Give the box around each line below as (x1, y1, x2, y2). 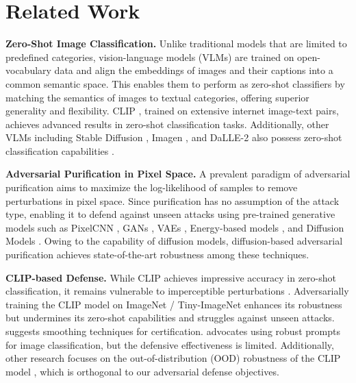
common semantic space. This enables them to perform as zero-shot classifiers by (5, 76, 345, 90)
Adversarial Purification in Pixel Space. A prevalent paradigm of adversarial (5, 166, 351, 181)
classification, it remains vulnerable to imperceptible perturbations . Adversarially (5, 284, 349, 298)
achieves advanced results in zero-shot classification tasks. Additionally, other (5, 116, 329, 131)
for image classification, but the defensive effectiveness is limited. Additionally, (5, 337, 334, 351)
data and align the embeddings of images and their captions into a (54, 63, 333, 77)
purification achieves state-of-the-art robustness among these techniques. (5, 247, 309, 262)
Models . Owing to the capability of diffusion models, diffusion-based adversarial (5, 234, 343, 248)
